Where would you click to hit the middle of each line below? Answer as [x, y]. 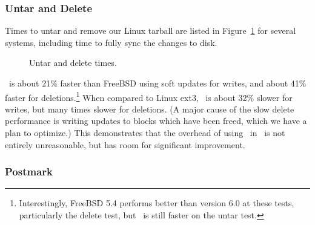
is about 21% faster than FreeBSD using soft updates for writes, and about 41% [157, 83]
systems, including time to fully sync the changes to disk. [111, 42]
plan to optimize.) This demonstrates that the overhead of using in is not [145, 133]
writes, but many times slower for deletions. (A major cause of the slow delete [150, 109]
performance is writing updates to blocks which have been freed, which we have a [156, 121]
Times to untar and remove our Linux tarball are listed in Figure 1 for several [151, 31]
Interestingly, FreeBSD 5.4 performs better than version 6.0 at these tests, [157, 203]
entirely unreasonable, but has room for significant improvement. [125, 144]
